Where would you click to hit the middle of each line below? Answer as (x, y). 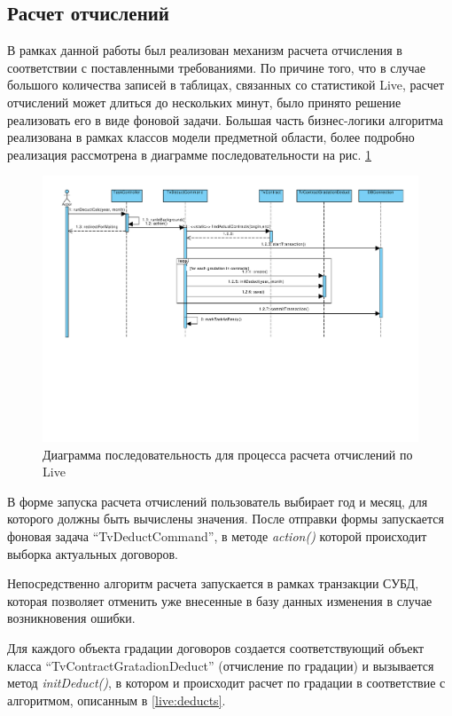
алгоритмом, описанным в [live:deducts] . (117, 700)
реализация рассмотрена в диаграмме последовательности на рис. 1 (189, 154)
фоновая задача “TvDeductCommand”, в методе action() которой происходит (217, 535)
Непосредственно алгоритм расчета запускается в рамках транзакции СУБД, (213, 583)
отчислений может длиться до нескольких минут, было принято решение (204, 102)
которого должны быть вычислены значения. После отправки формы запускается (226, 519)
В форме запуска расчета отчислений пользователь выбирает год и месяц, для (218, 501)
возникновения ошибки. (71, 618)
